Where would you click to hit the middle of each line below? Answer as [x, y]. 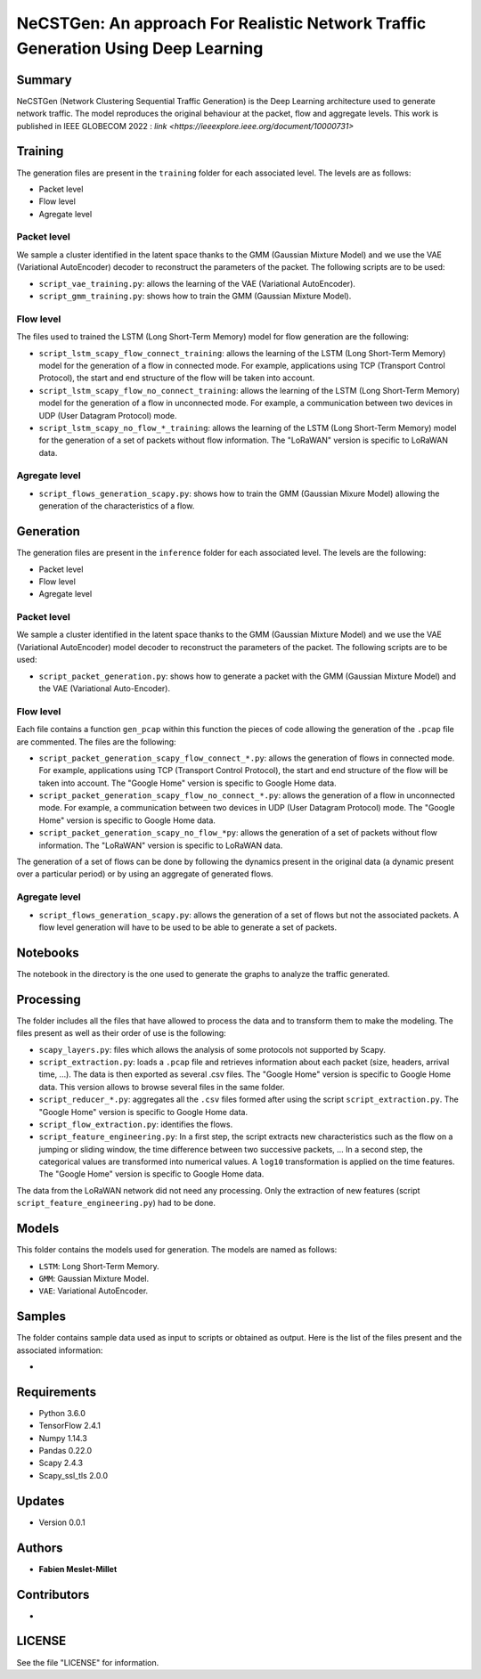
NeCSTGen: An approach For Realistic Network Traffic [221, 23]
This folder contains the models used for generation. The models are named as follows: [177, 1250]
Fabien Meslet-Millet [78, 1569]
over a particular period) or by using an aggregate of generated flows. [145, 874]
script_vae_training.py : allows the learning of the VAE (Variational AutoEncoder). [197, 283]
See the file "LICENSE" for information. [88, 1662]
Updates [41, 1501]
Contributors [53, 1594]
